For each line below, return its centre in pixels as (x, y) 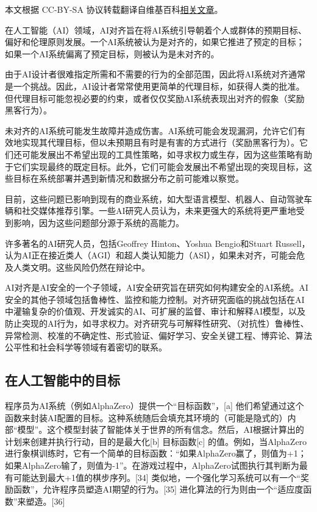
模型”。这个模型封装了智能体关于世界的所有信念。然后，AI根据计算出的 (161, 429)
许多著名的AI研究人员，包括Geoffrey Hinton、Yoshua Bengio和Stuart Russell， (158, 243)
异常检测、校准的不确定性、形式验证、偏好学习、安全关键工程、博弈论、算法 (158, 335)
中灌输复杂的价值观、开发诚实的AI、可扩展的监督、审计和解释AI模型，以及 (155, 311)
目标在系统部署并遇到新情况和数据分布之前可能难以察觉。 (128, 178)
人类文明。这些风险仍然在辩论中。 (81, 267)
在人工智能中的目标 (62, 380)
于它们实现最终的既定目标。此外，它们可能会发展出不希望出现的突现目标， (154, 166)
